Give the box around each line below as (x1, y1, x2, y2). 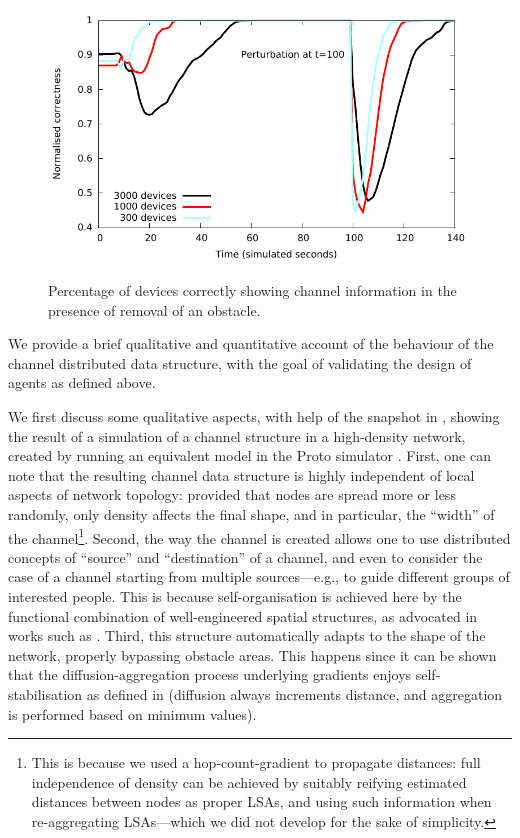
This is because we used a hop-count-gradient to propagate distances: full (31, 752, 481, 773)
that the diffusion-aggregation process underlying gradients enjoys (8, 664, 412, 685)
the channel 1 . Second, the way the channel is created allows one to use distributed (8, 524, 511, 548)
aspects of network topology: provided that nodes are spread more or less (8, 484, 456, 505)
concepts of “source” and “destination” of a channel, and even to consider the (8, 546, 483, 567)
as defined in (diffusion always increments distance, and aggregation (86, 683, 503, 704)
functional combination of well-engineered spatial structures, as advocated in (8, 605, 478, 626)
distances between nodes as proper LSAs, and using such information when (31, 791, 492, 812)
